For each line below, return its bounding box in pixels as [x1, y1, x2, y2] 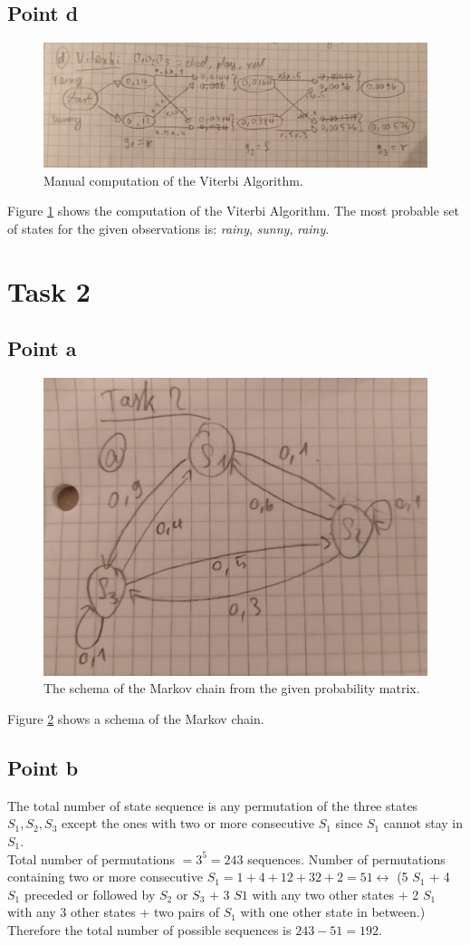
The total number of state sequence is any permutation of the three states [7, 796, 418, 815]
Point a [7, 334, 77, 362]
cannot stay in [383, 814, 464, 833]
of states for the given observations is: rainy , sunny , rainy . [7, 218, 330, 237]
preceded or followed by [24, 884, 156, 903]
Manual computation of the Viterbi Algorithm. [43, 170, 303, 189]
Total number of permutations [7, 849, 175, 868]
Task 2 [7, 272, 91, 309]
